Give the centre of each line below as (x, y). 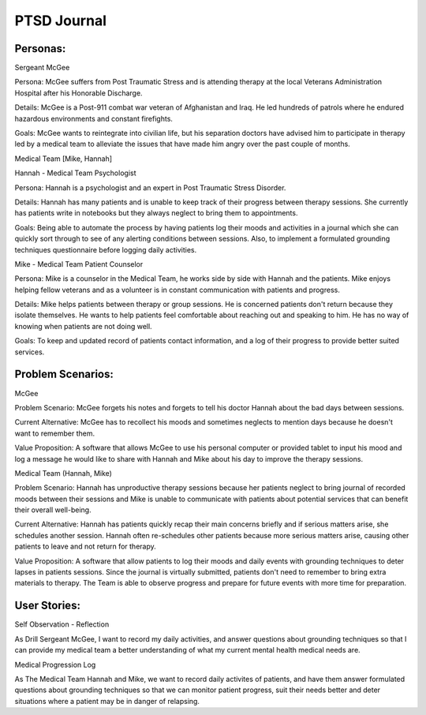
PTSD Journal (60, 21)
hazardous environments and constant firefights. (94, 118)
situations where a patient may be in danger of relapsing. (107, 701)
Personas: (40, 49)
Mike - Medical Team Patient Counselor (79, 264)
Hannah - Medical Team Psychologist (75, 173)
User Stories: (47, 606)
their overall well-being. (53, 510)
